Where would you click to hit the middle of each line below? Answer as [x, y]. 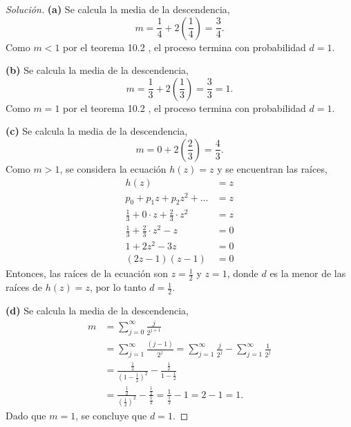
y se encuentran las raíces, [272, 168]
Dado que [26, 415]
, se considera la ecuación [113, 168]
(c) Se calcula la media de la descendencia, [97, 131]
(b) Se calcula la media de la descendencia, [97, 70]
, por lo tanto [118, 287]
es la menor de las [308, 273]
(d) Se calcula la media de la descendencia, [97, 311]
